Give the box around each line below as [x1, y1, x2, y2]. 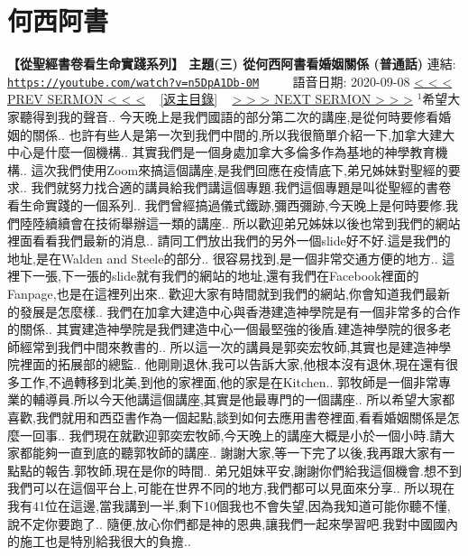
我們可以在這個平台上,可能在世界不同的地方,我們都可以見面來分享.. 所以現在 [7, 478, 455, 497]
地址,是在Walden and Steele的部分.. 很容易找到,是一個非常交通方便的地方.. [7, 248, 438, 267]
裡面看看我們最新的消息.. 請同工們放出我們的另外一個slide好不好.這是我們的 [7, 231, 451, 250]
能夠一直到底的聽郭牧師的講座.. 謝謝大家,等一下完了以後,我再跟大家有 [32, 443, 443, 462]
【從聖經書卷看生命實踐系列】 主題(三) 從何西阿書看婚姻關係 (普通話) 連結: [7, 54, 456, 73]
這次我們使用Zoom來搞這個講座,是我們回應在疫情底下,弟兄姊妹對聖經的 [31, 160, 448, 179]
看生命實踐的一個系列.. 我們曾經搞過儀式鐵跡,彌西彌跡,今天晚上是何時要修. [7, 195, 446, 214]
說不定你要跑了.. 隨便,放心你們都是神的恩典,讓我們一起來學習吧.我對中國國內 [7, 514, 459, 533]
